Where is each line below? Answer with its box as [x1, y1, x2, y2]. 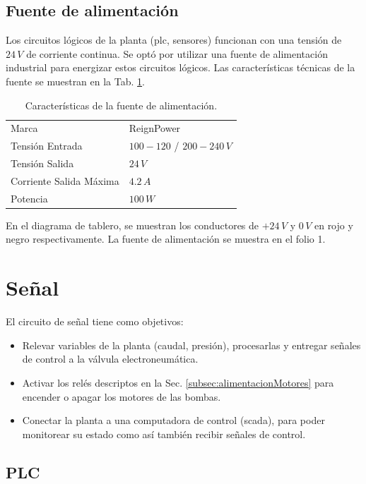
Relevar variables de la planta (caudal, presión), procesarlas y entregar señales [22, 337, 361, 352]
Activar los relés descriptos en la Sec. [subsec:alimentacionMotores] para [22, 375, 334, 389]
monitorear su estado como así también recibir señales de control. [22, 426, 306, 441]
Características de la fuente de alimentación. [25, 97, 218, 112]
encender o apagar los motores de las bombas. [22, 389, 221, 404]
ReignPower [129, 121, 181, 135]
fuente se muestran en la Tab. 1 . [6, 73, 145, 88]
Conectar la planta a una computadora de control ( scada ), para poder [22, 413, 325, 428]
